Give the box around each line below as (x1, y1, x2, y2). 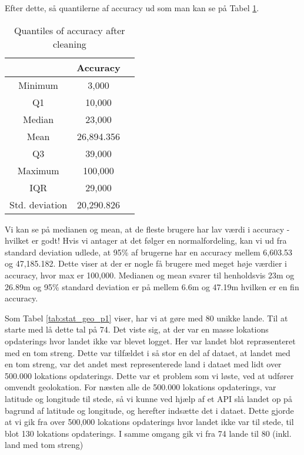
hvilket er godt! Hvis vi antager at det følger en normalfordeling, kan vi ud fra (5, 234, 287, 247)
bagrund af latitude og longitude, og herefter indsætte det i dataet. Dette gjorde (5, 404, 294, 416)
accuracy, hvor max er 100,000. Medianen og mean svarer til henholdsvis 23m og (5, 268, 295, 281)
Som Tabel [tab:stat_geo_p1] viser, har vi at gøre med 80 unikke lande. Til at (5, 311, 288, 324)
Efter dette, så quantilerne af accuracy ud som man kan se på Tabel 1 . (5, 2, 259, 14)
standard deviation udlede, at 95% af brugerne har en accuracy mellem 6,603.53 (5, 245, 293, 258)
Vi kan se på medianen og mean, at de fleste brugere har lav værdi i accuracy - (5, 222, 290, 235)
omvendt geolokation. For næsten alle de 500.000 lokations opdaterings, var (5, 381, 276, 393)
